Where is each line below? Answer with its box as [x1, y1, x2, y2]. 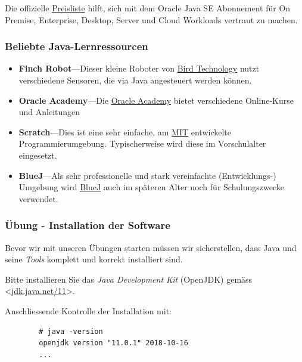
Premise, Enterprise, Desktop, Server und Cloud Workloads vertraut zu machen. [5, 13, 298, 26]
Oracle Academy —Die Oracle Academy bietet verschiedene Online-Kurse [18, 94, 294, 106]
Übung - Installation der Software [5, 218, 170, 233]
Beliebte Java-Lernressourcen [5, 39, 148, 54]
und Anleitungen [18, 106, 80, 118]
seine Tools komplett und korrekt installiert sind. [5, 253, 183, 265]
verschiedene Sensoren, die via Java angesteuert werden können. [18, 74, 252, 86]
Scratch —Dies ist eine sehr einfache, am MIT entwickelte [18, 125, 232, 138]
